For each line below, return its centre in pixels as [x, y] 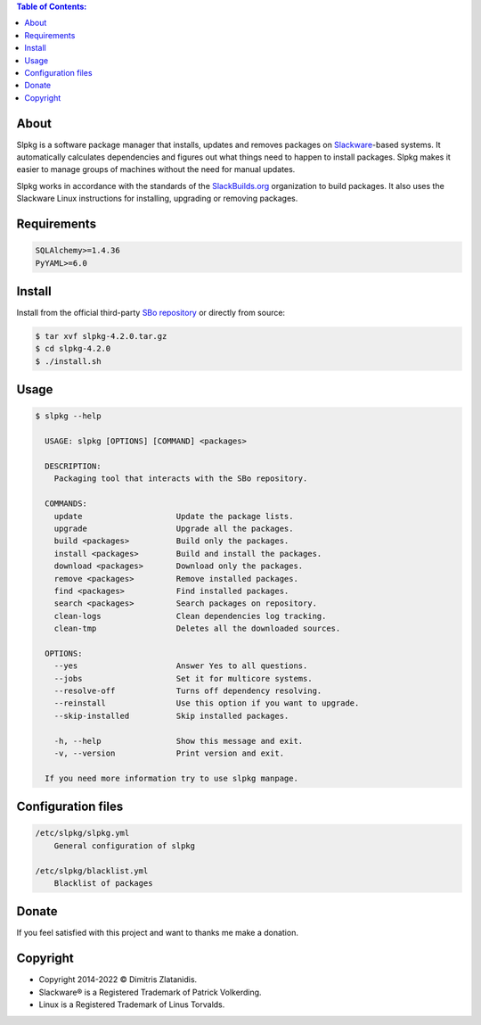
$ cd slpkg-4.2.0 [73, 349]
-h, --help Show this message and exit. [179, 741]
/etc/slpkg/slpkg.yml [82, 833]
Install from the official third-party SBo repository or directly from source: [151, 313]
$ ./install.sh [68, 361]
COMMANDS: [66, 504]
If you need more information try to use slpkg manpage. [171, 778]
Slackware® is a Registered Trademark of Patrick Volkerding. [150, 992]
